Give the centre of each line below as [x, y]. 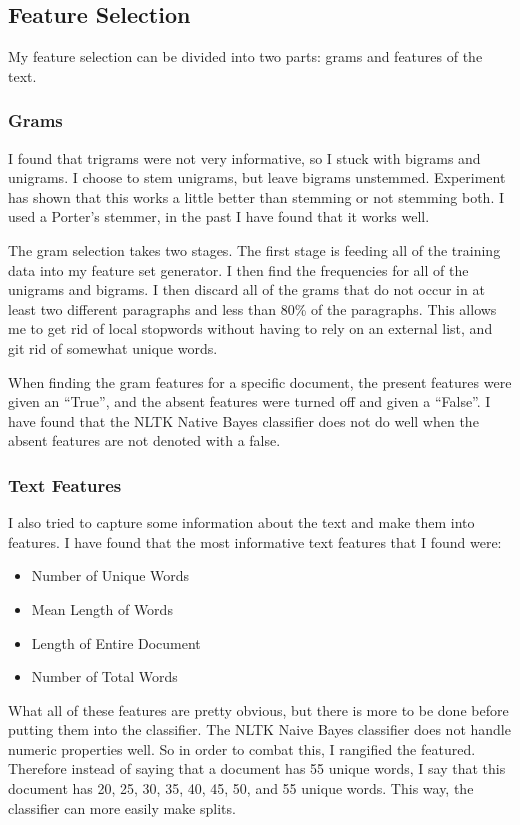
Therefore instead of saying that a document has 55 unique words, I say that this [257, 768]
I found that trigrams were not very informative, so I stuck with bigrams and [244, 157]
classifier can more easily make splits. [122, 807]
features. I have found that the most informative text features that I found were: [255, 541]
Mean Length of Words [102, 608]
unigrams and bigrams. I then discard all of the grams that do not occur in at [246, 289]
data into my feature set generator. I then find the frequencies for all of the [238, 269]
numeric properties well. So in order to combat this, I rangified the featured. [242, 748]
